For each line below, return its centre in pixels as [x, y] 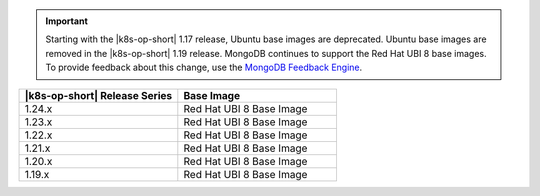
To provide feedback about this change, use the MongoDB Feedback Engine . [204, 67]
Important [67, 21]
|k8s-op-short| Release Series [98, 95]
